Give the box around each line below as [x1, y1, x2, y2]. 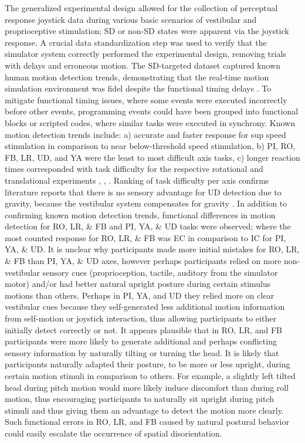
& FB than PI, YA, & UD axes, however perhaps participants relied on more [5, 255, 282, 267]
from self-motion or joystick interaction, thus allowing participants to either [5, 312, 276, 324]
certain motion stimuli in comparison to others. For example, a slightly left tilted [5, 370, 296, 381]
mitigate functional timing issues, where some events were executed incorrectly [5, 93, 287, 106]
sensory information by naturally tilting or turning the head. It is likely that [5, 346, 279, 359]
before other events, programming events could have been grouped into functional [5, 105, 299, 117]
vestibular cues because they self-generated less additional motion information [5, 300, 285, 313]
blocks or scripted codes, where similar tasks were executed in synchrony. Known [5, 116, 296, 128]
